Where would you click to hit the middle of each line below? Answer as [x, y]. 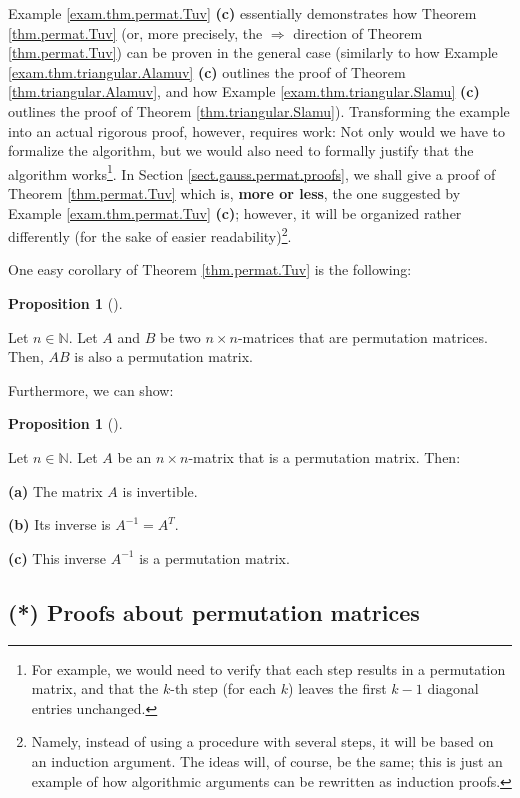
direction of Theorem [358, 32]
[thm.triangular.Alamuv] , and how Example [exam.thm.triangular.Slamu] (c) [244, 91]
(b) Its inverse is [59, 524]
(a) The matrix [55, 490]
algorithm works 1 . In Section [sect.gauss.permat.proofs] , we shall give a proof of [252, 172]
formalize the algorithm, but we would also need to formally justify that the [241, 150]
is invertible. [160, 490]
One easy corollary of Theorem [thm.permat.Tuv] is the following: [210, 269]
